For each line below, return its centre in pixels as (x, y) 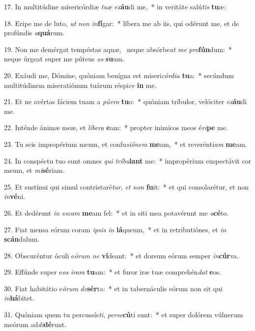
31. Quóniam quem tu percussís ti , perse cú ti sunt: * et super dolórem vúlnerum (124, 315)
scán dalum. (22, 239)
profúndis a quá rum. (34, 33)
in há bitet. (19, 298)
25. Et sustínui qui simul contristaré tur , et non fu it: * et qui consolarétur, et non (127, 186)
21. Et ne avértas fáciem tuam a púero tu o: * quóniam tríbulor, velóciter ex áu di (126, 101)
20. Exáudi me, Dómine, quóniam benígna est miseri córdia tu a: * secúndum (119, 75)
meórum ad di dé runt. (35, 324)
